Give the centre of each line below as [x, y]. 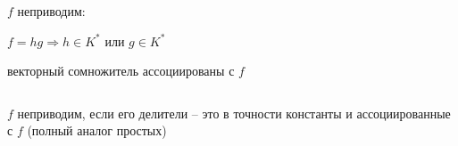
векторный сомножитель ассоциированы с [121, 71]
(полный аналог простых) [97, 130]
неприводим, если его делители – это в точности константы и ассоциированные [234, 113]
